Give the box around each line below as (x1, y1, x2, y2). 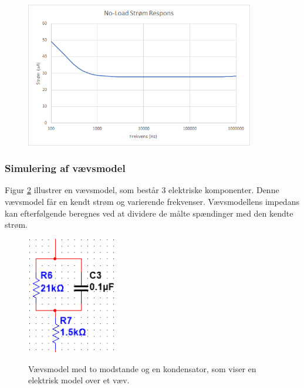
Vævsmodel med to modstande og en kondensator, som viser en (28, 362, 256, 374)
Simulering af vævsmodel (5, 161, 126, 176)
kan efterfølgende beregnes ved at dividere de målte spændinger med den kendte (5, 207, 293, 219)
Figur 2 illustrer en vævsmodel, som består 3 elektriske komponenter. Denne (5, 184, 279, 196)
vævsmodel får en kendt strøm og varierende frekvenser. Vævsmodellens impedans (5, 195, 299, 208)
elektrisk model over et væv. (28, 374, 130, 386)
